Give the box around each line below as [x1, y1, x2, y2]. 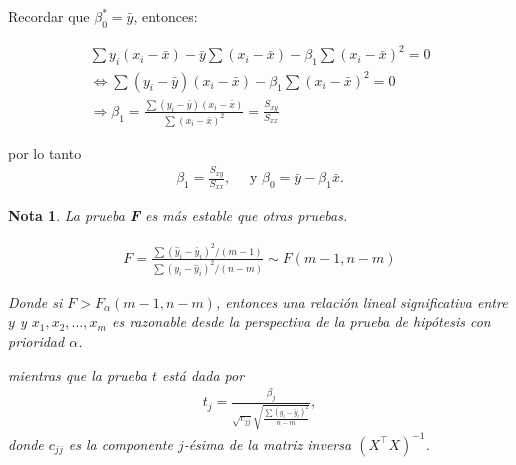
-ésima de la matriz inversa [183, 433, 352, 454]
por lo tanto [8, 142, 82, 163]
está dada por [161, 364, 245, 385]
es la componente [68, 433, 173, 454]
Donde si [8, 291, 63, 312]
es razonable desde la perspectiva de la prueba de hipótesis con [111, 311, 491, 332]
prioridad [8, 331, 65, 352]
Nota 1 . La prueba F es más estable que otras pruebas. [8, 205, 348, 226]
